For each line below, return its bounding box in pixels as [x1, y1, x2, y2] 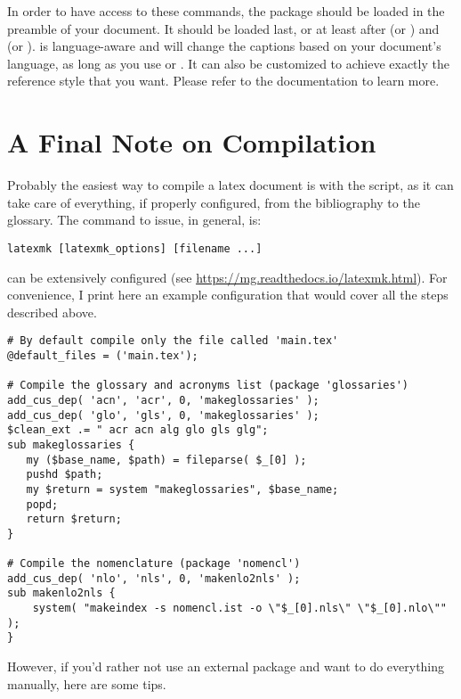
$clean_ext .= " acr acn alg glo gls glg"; [7, 424, 269, 437]
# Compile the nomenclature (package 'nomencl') [7, 557, 301, 571]
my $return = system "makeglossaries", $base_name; [26, 482, 339, 496]
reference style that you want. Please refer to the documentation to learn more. [7, 71, 440, 90]
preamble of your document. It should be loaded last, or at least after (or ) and [7, 19, 440, 37]
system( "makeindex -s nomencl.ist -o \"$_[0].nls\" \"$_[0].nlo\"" [32, 602, 447, 615]
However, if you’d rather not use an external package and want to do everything [7, 657, 445, 676]
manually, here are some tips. [7, 674, 166, 693]
